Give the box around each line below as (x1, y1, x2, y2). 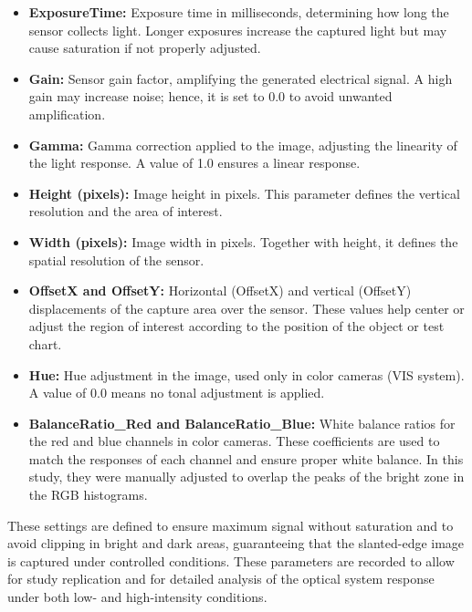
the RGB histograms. (28, 485, 148, 504)
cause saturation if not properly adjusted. (28, 38, 261, 57)
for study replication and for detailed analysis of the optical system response (7, 569, 435, 588)
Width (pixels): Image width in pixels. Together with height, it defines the (28, 232, 458, 251)
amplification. (28, 104, 106, 123)
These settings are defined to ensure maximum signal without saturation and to (7, 515, 454, 534)
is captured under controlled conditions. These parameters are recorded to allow (7, 551, 455, 570)
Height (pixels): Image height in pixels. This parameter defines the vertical (28, 183, 460, 202)
